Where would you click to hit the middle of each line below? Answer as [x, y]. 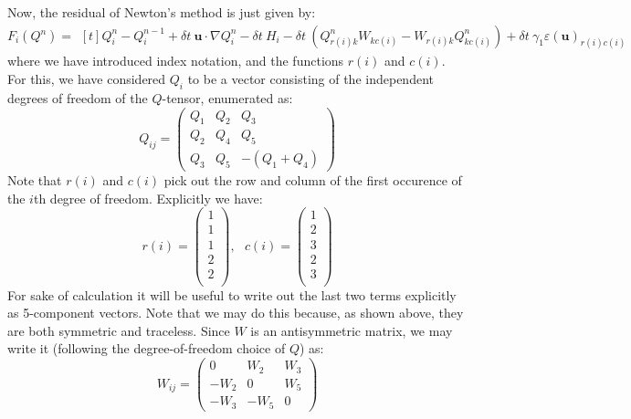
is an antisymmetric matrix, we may [352, 330]
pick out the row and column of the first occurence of [313, 180]
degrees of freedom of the [78, 97]
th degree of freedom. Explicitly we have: [148, 198]
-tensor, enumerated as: [227, 97]
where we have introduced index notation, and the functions [176, 61]
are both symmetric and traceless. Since [119, 330]
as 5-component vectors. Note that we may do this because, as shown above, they [236, 313]
